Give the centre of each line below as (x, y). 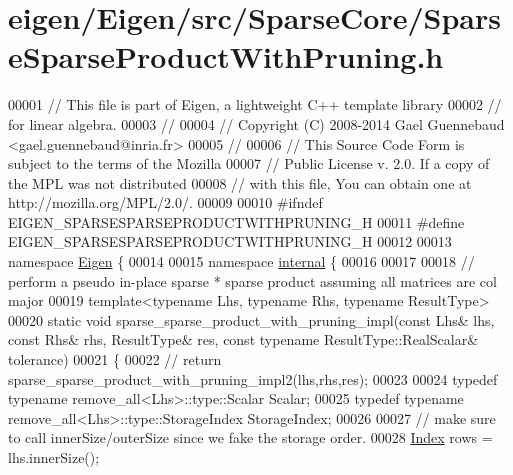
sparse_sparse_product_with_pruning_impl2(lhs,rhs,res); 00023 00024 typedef (253, 378)
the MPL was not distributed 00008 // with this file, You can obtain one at (240, 182)
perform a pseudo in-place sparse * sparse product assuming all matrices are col (252, 280)
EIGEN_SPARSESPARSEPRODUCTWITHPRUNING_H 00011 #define (236, 221)
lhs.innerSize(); (54, 457)
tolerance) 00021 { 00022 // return (115, 359)
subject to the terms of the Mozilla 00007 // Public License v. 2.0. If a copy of (249, 163)
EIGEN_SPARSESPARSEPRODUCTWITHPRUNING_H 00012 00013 (230, 241)
